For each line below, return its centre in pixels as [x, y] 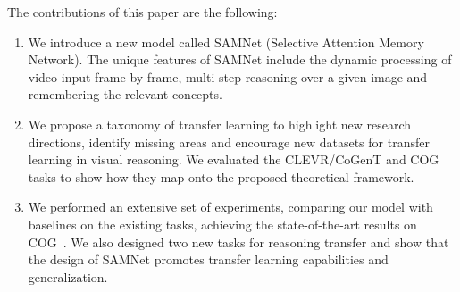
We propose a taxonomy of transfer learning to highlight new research [220, 124]
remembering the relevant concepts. [125, 94]
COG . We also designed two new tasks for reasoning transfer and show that [238, 242]
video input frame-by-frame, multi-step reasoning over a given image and [228, 76]
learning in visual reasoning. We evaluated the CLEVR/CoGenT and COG [234, 159]
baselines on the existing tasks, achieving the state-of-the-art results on [222, 224]
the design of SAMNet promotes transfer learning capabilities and [208, 259]
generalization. [68, 276]
